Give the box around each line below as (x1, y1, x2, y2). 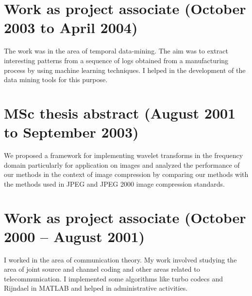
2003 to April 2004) (4, 17, 138, 37)
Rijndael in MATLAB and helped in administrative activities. (4, 283, 188, 293)
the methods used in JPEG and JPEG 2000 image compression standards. (4, 178, 225, 189)
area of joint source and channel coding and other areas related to (4, 264, 200, 274)
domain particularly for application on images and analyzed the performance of (4, 159, 240, 170)
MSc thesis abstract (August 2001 (4, 103, 236, 122)
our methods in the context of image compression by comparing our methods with (4, 169, 249, 179)
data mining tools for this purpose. (4, 74, 108, 85)
